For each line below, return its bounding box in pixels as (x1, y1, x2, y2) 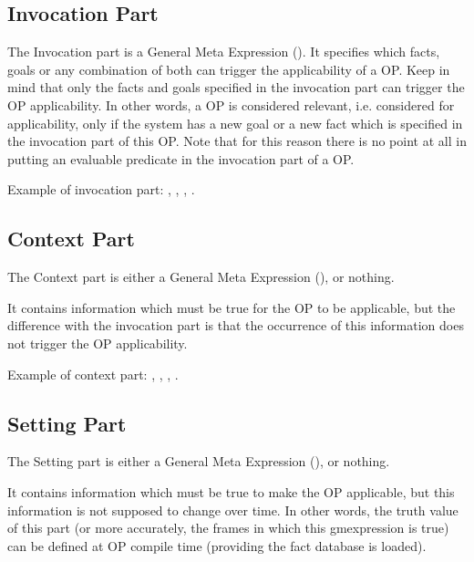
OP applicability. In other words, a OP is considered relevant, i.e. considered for (7, 95, 455, 114)
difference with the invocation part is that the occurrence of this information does (7, 316, 464, 335)
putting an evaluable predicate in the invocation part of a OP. (7, 149, 355, 168)
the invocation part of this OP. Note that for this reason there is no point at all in (7, 131, 467, 151)
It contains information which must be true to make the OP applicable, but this (7, 482, 455, 501)
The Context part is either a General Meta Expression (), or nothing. (7, 267, 395, 286)
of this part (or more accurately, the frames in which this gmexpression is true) (7, 518, 449, 537)
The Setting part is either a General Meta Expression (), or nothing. (7, 452, 390, 471)
